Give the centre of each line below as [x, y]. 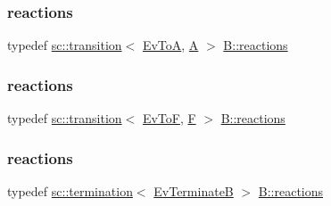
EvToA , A [170, 45]
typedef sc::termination [70, 190]
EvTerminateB [194, 190]
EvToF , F [169, 118]
